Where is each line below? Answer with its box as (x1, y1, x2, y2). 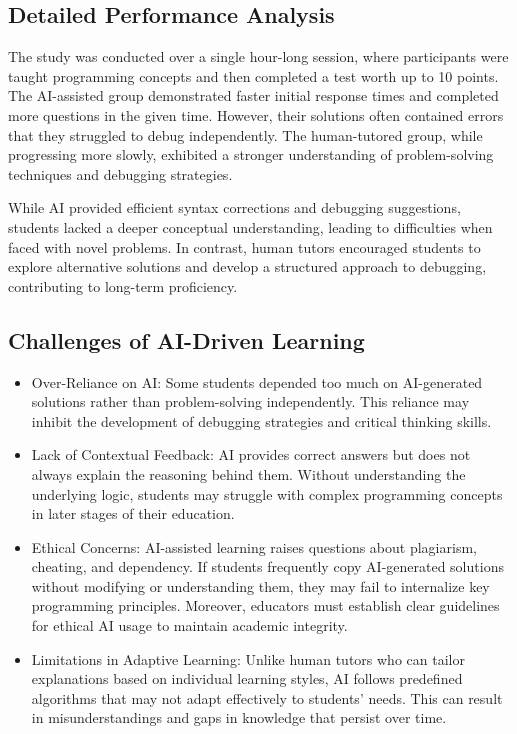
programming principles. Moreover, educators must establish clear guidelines (31, 595, 500, 616)
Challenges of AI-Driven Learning (8, 324, 365, 355)
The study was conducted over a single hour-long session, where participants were (8, 46, 509, 67)
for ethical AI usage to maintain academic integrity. (31, 615, 348, 636)
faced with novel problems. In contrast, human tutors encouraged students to (8, 236, 481, 257)
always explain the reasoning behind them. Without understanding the (31, 463, 466, 484)
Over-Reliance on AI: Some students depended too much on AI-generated (31, 371, 483, 392)
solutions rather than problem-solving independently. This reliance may (31, 391, 470, 412)
